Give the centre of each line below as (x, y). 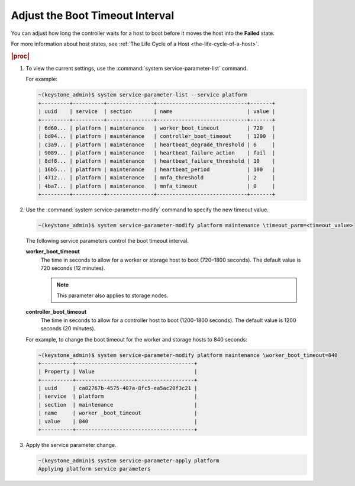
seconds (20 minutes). (68, 329)
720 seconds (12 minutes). (73, 268)
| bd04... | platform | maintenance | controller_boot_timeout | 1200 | (157, 136)
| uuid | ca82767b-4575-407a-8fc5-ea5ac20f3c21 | (118, 388)
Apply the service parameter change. (71, 445)
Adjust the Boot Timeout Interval (93, 15)
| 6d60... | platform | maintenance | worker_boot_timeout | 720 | (157, 128)
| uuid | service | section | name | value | (157, 112)
